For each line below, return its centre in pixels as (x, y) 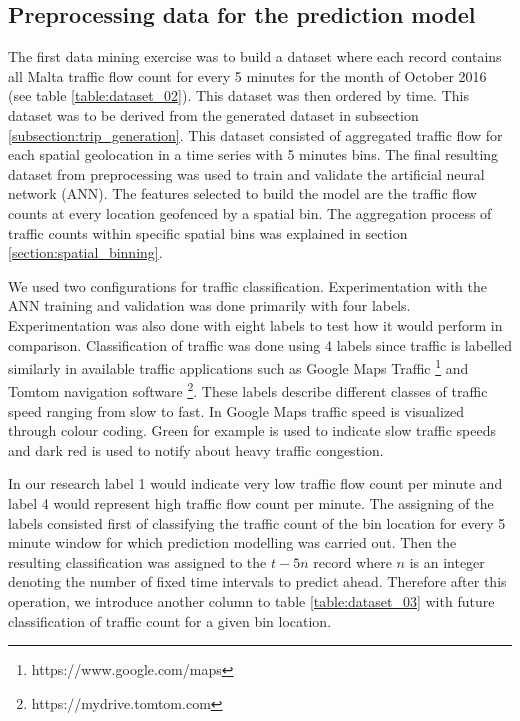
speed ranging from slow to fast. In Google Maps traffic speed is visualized (236, 410)
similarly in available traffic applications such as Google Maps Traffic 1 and (238, 366)
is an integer (447, 561)
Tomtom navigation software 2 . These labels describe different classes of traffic (248, 390)
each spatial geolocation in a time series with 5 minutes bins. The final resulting (253, 154)
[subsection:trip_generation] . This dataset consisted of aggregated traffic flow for (255, 134)
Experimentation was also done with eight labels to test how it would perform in (255, 324)
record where (352, 561)
